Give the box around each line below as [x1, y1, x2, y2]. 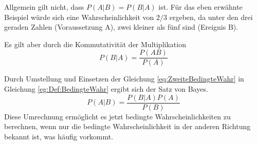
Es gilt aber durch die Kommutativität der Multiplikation [4, 38, 186, 49]
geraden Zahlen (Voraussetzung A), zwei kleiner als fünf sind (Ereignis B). [4, 22, 238, 32]
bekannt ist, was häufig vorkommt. [4, 131, 114, 141]
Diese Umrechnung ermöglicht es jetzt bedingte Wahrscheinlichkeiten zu [4, 111, 231, 121]
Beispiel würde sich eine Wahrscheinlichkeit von [4, 11, 154, 22]
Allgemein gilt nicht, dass [4, 2, 84, 12]
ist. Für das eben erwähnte [158, 2, 243, 12]
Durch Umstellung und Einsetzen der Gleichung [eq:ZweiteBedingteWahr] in [4, 73, 244, 84]
